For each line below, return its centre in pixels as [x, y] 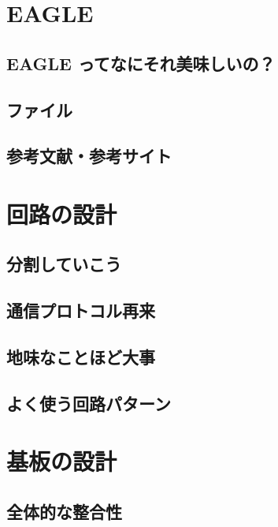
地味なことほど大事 [81, 357]
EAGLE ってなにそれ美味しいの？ [141, 63]
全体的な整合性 [64, 511]
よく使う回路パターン [89, 403]
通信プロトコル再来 [81, 310]
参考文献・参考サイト [89, 156]
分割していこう [64, 264]
